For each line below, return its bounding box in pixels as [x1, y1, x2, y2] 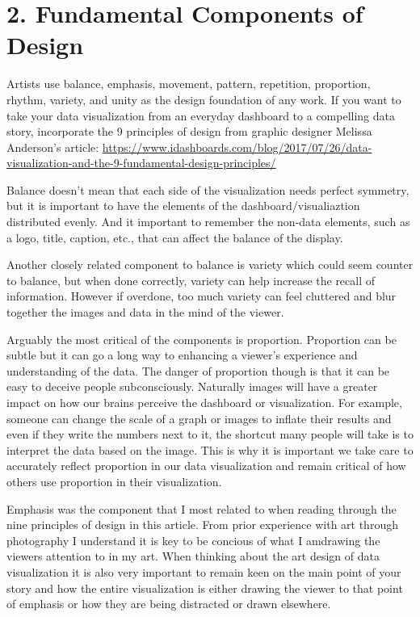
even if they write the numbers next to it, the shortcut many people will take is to [6, 426, 414, 443]
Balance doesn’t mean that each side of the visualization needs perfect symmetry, [6, 181, 409, 198]
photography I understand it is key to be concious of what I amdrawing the [6, 531, 380, 548]
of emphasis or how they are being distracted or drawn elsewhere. [6, 595, 331, 612]
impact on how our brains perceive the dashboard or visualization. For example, [6, 394, 402, 410]
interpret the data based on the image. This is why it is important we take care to [6, 441, 414, 458]
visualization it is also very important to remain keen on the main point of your [6, 563, 401, 580]
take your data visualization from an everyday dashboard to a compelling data [6, 107, 396, 124]
